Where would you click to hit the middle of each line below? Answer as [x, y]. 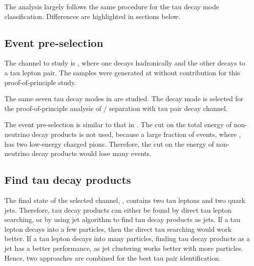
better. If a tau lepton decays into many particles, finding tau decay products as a [127, 238]
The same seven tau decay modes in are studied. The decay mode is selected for [124, 99]
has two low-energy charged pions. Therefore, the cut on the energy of [109, 144]
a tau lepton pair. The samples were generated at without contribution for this [122, 72]
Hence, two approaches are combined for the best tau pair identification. [113, 257]
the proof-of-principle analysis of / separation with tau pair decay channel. [116, 108]
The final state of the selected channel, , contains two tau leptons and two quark [125, 200]
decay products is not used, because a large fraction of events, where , [136, 134]
